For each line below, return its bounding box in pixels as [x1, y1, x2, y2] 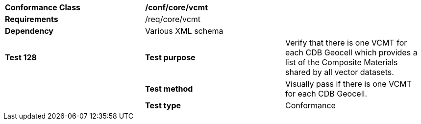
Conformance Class [5, 2, 81, 12]
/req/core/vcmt [145, 14, 201, 24]
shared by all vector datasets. [285, 67, 394, 77]
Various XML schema [145, 26, 223, 36]
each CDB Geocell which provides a [285, 48, 418, 57]
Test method [145, 84, 193, 94]
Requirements [5, 14, 58, 24]
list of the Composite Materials [285, 57, 398, 67]
